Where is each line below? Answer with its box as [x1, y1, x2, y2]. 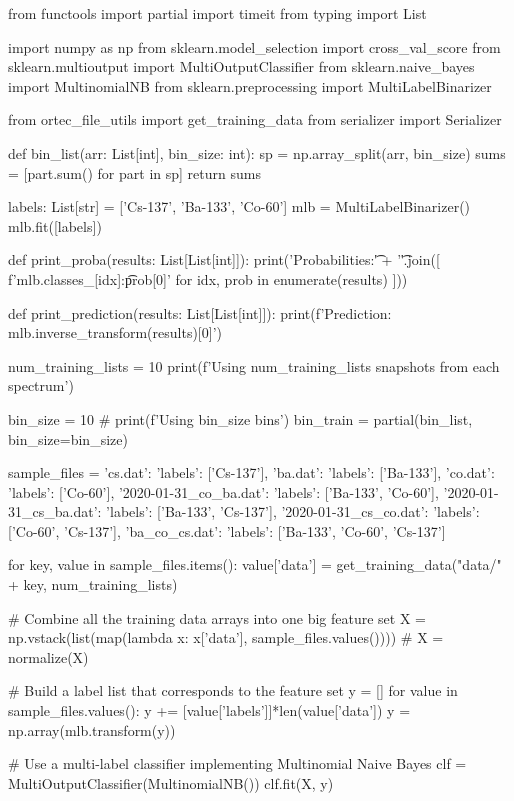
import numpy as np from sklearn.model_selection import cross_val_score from [8, 36, 501, 57]
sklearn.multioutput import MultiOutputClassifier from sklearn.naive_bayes [8, 56, 475, 77]
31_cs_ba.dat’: [8, 501, 102, 522]
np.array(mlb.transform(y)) [8, 719, 176, 740]
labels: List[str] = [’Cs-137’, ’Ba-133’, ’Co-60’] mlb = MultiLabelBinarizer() [8, 196, 471, 217]
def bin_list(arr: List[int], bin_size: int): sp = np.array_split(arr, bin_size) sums [8, 142, 506, 163]
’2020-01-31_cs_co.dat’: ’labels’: [281, 501, 480, 522]
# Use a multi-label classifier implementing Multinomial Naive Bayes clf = [8, 753, 467, 774]
